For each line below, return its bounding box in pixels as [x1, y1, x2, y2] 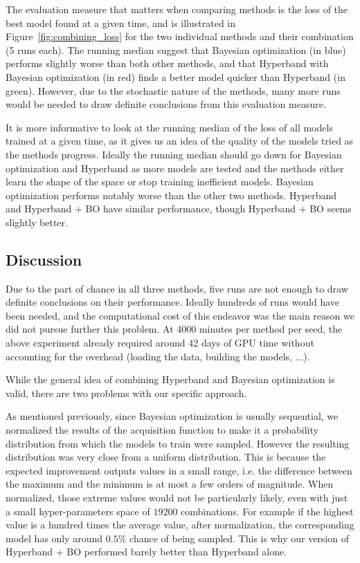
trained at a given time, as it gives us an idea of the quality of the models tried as [6, 133, 354, 148]
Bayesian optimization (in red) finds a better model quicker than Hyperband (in [6, 69, 345, 84]
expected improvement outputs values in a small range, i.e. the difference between [6, 463, 352, 477]
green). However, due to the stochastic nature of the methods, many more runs [6, 83, 341, 98]
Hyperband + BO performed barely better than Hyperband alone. [6, 544, 287, 559]
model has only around [6, 530, 103, 545]
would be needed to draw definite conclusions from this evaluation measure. [6, 97, 326, 111]
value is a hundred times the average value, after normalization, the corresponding [6, 517, 354, 532]
